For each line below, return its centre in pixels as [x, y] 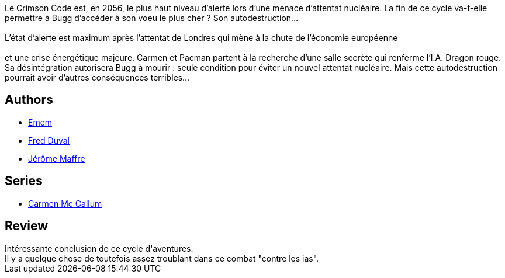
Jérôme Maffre [57, 158]
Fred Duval [49, 140]
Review [27, 226]
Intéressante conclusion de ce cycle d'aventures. [99, 248]
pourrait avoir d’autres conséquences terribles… [97, 77]
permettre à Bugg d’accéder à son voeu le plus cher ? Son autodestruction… [152, 18]
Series [24, 181]
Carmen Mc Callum [65, 203]
